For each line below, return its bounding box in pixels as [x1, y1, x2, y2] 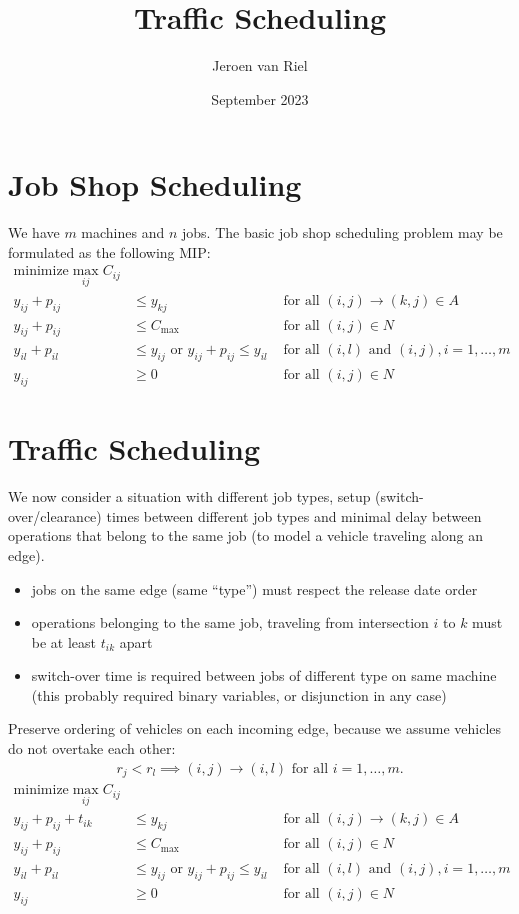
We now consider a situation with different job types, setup [8, 486, 371, 507]
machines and [81, 222, 165, 243]
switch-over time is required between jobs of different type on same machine [31, 665, 497, 686]
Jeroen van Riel [212, 55, 308, 76]
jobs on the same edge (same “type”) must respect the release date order [31, 578, 478, 599]
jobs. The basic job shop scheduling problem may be [181, 222, 503, 243]
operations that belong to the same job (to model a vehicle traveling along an [8, 525, 484, 546]
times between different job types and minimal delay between [106, 505, 482, 526]
